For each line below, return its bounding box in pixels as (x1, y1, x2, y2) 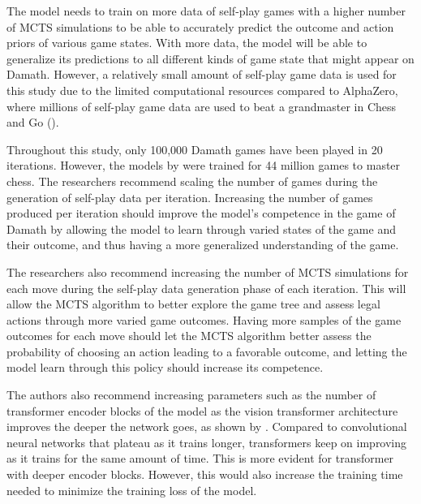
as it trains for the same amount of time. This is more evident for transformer (6, 450, 394, 467)
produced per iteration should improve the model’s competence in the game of (6, 205, 396, 222)
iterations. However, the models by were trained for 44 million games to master (6, 157, 401, 174)
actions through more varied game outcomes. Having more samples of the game (6, 311, 402, 328)
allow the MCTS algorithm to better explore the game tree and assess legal (6, 295, 380, 312)
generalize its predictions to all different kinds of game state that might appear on (6, 50, 415, 67)
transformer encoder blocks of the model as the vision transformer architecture (6, 402, 398, 419)
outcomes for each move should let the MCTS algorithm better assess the (6, 327, 372, 344)
